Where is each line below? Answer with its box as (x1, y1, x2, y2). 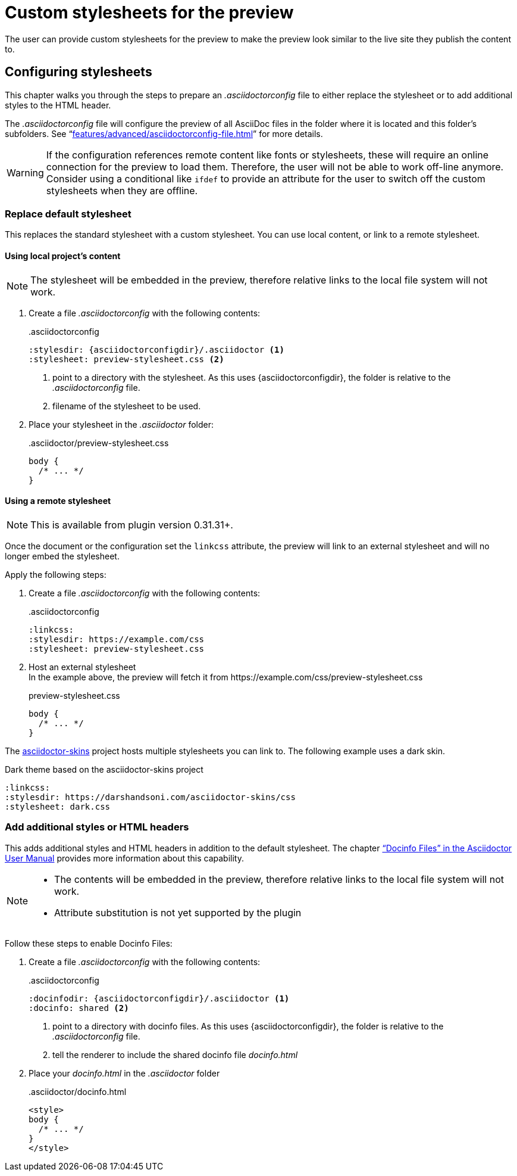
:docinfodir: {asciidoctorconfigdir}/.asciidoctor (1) (29, 993, 290, 1003)
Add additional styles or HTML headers (5, 821, 189, 833)
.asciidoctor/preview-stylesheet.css (29, 437, 169, 448)
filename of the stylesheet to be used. (52, 400, 201, 411)
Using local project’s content (5, 250, 121, 261)
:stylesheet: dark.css (5, 801, 111, 811)
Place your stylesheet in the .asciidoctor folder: (29, 419, 214, 430)
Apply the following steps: (5, 569, 106, 580)
